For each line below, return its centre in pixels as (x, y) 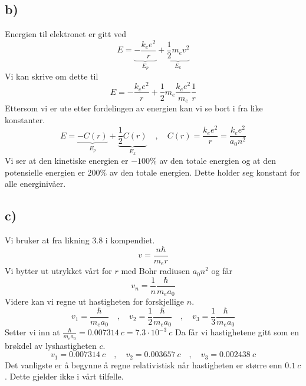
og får (222, 271)
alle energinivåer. (35, 184)
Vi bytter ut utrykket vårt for (58, 271)
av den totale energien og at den (218, 161)
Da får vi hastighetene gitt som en (237, 332)
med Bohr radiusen (156, 271)
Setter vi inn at (32, 332)
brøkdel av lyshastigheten (51, 345)
